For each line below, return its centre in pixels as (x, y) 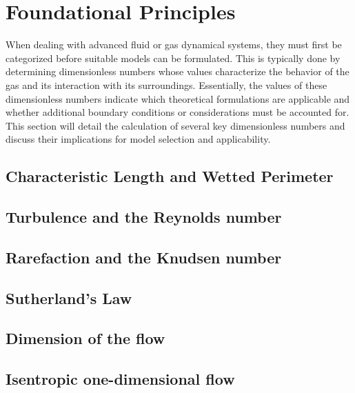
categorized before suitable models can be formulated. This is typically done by (173, 58)
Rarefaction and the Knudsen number (144, 257)
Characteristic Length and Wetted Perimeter (170, 176)
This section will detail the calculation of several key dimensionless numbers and (175, 125)
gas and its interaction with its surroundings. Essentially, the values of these (166, 84)
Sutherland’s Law (69, 298)
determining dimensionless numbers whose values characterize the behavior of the (177, 71)
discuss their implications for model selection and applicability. (138, 139)
